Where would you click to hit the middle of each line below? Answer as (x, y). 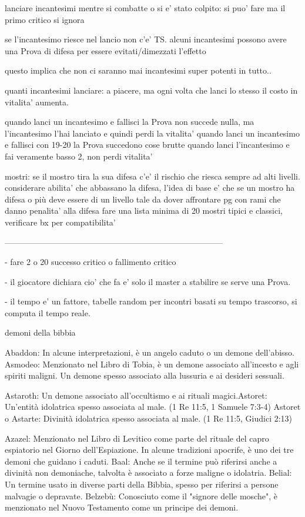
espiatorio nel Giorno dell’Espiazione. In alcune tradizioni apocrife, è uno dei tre (149, 450)
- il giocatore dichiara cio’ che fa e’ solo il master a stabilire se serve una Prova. (148, 281)
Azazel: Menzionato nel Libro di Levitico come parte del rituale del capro (137, 438)
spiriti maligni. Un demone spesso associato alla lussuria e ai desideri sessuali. (145, 375)
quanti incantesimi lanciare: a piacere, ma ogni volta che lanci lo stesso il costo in (151, 90)
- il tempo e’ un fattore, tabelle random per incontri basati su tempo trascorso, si (151, 301)
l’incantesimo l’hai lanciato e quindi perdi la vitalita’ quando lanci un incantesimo (152, 133)
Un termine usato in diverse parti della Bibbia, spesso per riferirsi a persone (142, 484)
